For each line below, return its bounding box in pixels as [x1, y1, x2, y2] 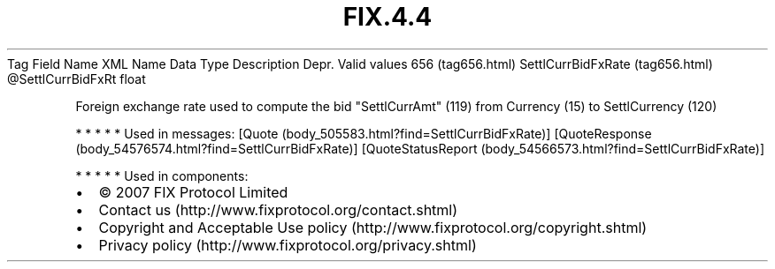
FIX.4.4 [342, 2, 433, 32]
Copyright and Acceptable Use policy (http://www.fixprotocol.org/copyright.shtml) [98, 218, 648, 236]
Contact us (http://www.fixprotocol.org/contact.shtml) [98, 200, 458, 219]
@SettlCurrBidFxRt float [7, 71, 146, 86]
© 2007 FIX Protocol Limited [98, 183, 288, 201]
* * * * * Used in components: [75, 168, 249, 183]
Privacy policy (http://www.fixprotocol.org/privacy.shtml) [98, 235, 477, 254]
